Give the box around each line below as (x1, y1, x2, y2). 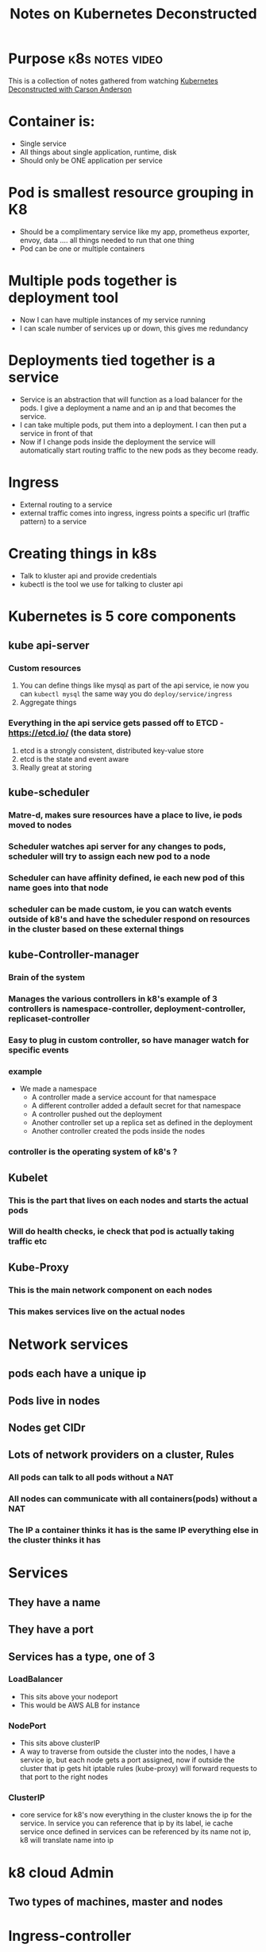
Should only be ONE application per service (19, 155, 163, 165)
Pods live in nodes (8, 1393, 101, 1407)
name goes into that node (8, 882, 109, 893)
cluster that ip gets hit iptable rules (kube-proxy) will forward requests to (19, 1764, 258, 1774)
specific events (8, 1045, 69, 1056)
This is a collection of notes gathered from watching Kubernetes (8, 76, 218, 85)
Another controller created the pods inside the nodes (31, 1127, 205, 1136)
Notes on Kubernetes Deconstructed (10, 5, 257, 23)
